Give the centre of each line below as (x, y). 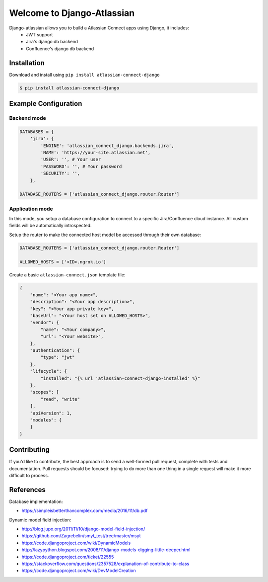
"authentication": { (55, 351)
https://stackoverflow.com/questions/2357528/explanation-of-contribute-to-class (105, 564)
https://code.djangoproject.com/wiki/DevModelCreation (79, 571)
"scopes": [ (45, 392)
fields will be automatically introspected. (50, 226)
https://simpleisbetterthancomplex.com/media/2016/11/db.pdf (85, 511)
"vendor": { (45, 323)
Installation (27, 63)
